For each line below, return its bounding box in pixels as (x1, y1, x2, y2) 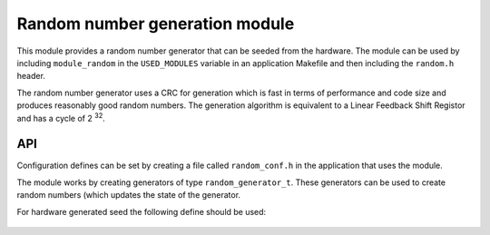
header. (16, 71, 45, 82)
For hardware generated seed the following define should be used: (16, 206, 267, 217)
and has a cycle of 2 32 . (16, 111, 106, 123)
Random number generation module (16, 14, 295, 34)
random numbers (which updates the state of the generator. (16, 190, 240, 201)
